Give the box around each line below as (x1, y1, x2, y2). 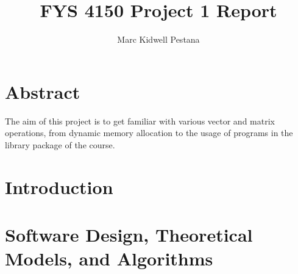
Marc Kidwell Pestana (117, 33, 200, 46)
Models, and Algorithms (5, 246, 213, 271)
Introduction (5, 174, 113, 199)
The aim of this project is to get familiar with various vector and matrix (5, 114, 275, 127)
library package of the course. (5, 138, 115, 151)
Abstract (5, 79, 80, 104)
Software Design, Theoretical (5, 222, 253, 247)
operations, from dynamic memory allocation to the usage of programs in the (5, 126, 293, 139)
